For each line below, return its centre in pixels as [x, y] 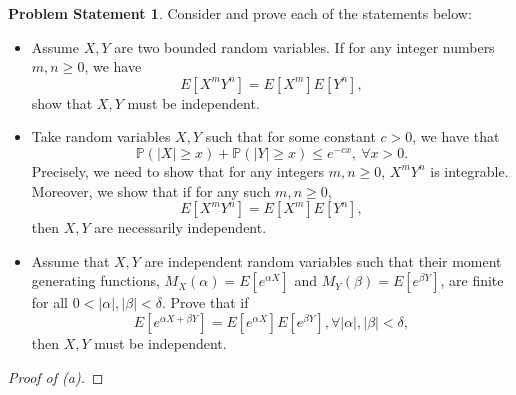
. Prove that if [205, 302]
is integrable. [469, 170]
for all [50, 302]
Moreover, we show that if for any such [151, 190]
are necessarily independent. [180, 227]
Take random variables [101, 136]
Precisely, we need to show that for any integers [177, 170]
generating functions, [95, 280]
